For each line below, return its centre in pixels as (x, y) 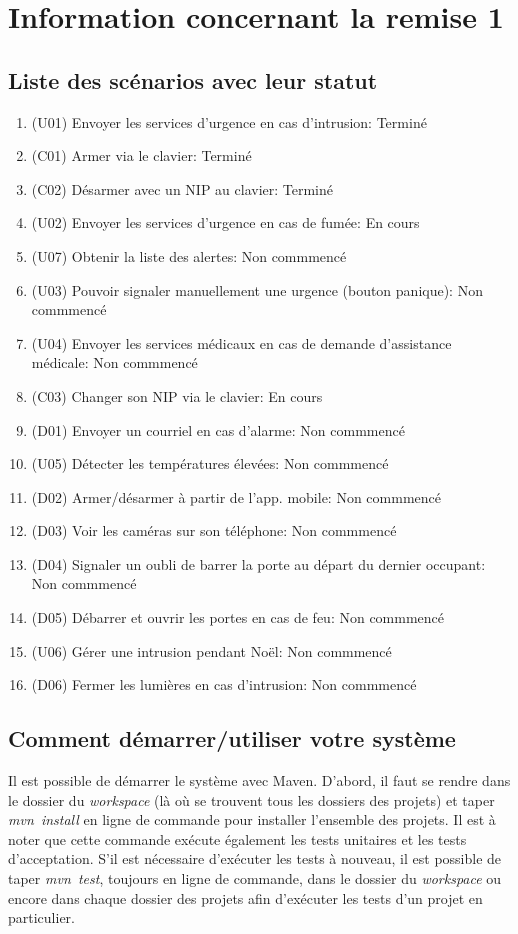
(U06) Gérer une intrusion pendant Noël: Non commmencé (211, 650)
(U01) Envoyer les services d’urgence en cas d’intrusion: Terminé (229, 121)
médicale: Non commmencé (114, 362)
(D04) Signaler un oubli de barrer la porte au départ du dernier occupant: (258, 563)
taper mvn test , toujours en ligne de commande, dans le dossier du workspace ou (255, 878)
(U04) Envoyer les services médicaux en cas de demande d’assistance (241, 342)
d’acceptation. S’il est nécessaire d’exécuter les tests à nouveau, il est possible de (255, 858)
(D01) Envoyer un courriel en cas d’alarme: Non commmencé (218, 429)
